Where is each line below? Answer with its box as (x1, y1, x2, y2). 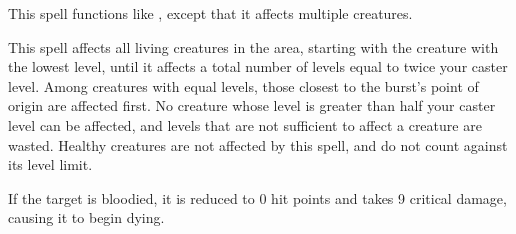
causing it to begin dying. (8, 207, 165, 228)
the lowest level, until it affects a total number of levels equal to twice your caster (8, 56, 508, 77)
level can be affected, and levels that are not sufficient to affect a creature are (8, 114, 482, 135)
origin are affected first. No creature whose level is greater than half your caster (8, 95, 496, 116)
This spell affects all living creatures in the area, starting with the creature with (8, 36, 499, 57)
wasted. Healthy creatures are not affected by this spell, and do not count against (8, 134, 508, 155)
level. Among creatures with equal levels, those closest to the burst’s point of (8, 75, 479, 96)
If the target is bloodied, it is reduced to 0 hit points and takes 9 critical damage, (8, 187, 507, 208)
